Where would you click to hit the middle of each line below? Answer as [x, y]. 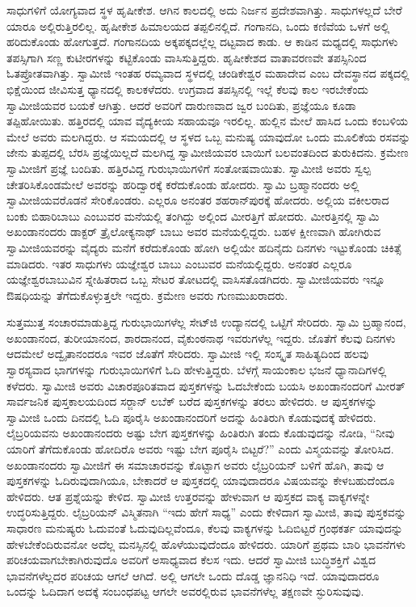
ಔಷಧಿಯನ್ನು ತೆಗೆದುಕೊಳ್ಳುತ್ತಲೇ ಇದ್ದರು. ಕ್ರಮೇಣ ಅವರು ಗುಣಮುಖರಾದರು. [147, 295]
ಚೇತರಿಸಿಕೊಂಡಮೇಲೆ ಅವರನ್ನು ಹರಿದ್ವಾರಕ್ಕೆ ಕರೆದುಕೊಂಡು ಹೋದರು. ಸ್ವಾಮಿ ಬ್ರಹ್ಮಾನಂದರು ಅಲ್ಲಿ [183, 184]
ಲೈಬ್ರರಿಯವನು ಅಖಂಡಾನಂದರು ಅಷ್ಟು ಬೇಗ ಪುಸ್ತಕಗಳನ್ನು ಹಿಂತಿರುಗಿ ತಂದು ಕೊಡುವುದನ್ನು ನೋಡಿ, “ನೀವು [201, 433]
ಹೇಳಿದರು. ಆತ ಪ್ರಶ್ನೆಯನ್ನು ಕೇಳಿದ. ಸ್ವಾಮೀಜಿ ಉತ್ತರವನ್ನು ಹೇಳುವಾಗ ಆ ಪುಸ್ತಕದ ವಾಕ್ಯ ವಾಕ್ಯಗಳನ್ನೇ [188, 496]
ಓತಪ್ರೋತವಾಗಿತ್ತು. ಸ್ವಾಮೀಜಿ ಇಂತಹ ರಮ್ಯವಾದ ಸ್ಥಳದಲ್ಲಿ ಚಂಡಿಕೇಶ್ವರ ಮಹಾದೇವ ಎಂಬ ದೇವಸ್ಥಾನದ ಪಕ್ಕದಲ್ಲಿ [208, 73]
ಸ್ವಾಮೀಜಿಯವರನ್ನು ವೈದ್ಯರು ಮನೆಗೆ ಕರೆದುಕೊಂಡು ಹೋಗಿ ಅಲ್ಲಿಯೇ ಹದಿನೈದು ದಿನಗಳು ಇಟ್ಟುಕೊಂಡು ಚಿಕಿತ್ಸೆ [204, 247]
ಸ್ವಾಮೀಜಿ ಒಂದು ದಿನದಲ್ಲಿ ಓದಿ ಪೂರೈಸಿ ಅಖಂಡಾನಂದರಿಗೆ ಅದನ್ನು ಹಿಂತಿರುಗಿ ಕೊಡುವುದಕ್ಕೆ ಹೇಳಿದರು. [191, 417]
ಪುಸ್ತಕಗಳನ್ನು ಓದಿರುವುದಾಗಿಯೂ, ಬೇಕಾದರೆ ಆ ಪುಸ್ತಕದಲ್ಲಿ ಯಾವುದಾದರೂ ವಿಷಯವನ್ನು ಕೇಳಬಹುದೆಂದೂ [201, 481]
